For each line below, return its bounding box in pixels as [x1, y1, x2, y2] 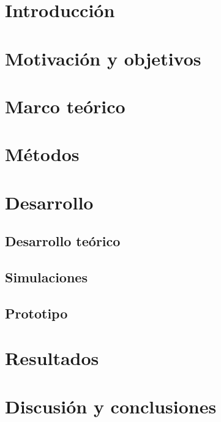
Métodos [5, 141, 80, 167]
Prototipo [5, 303, 68, 322]
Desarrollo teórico [5, 232, 121, 251]
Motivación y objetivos [5, 45, 201, 70]
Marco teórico [5, 93, 125, 118]
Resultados [5, 345, 99, 371]
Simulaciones [5, 268, 88, 287]
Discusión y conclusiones [5, 393, 217, 418]
